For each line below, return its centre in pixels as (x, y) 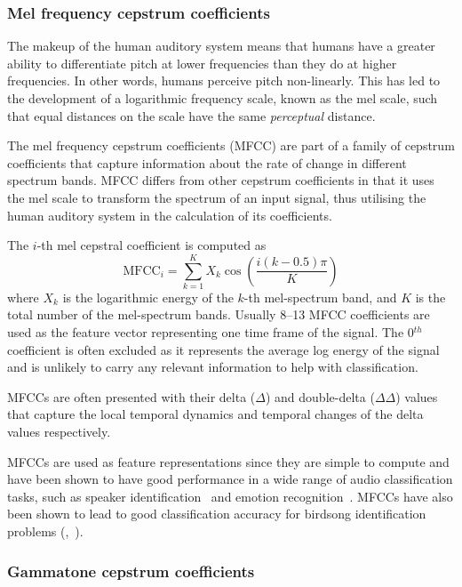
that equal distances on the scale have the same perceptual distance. (191, 115)
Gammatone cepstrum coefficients (131, 571)
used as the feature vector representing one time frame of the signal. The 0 (211, 332)
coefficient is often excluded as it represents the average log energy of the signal (223, 349)
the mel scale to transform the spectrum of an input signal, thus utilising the (217, 197)
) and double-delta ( (320, 396)
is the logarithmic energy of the (148, 297)
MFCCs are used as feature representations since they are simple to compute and (228, 461)
